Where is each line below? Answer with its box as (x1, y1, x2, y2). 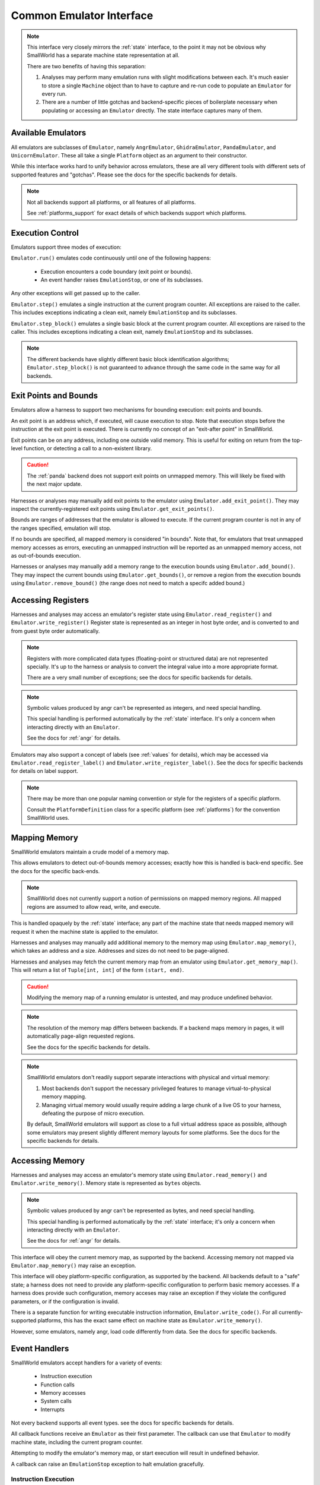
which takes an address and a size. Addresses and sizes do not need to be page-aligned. (11, 947, 229, 955)
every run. (41, 90, 67, 97)
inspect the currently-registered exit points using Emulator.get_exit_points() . (11, 505, 215, 512)
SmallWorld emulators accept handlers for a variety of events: (11, 1359, 162, 1366)
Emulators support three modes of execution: (11, 244, 121, 251)
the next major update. (27, 481, 82, 488)
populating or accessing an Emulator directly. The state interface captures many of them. (41, 107, 263, 114)
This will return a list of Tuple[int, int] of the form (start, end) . (11, 966, 184, 974)
